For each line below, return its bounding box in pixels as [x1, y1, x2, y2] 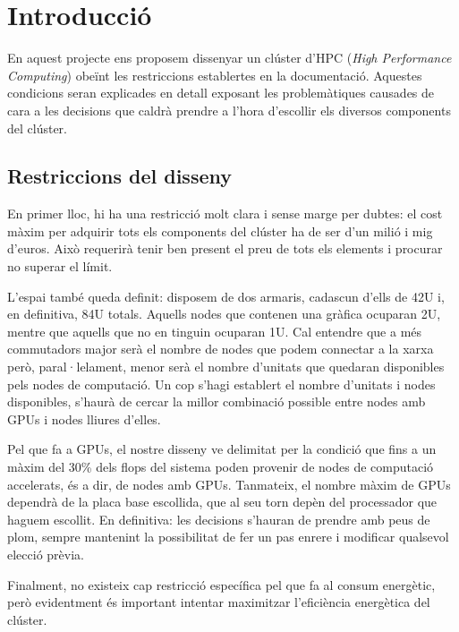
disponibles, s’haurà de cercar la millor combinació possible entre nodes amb [7, 392, 426, 411]
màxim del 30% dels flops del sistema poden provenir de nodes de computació [7, 457, 434, 476]
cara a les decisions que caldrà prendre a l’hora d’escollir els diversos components [7, 100, 451, 119]
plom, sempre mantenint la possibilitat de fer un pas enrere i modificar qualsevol [7, 527, 449, 546]
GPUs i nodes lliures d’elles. [7, 409, 161, 428]
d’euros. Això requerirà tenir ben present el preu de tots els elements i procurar [7, 239, 443, 258]
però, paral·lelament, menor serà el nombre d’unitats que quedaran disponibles [7, 357, 445, 376]
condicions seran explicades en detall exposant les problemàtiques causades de [7, 83, 435, 102]
